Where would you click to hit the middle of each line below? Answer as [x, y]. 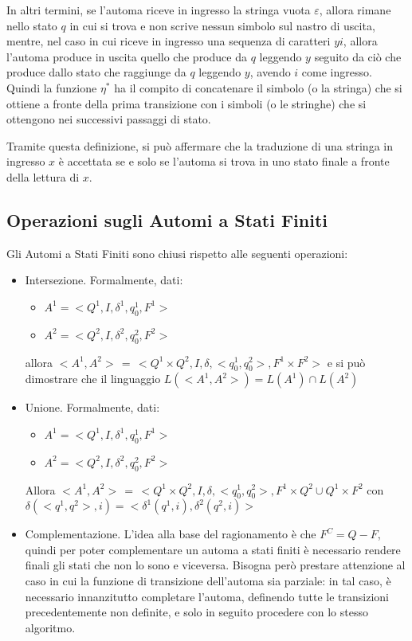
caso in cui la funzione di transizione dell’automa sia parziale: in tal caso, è [208, 581]
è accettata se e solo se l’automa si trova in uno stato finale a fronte [224, 161]
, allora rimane [355, 10]
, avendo [270, 72]
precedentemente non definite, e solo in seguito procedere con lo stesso [196, 612]
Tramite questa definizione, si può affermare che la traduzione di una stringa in [200, 145]
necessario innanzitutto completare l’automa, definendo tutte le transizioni [207, 596]
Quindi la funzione [52, 87]
